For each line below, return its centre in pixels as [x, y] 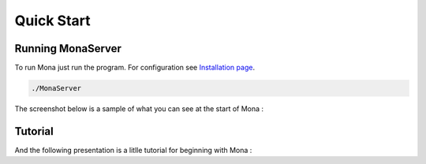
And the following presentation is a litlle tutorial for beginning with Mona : [133, 150]
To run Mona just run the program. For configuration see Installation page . [135, 68]
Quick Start [52, 20]
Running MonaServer [68, 48]
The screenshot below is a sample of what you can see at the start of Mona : [139, 109]
